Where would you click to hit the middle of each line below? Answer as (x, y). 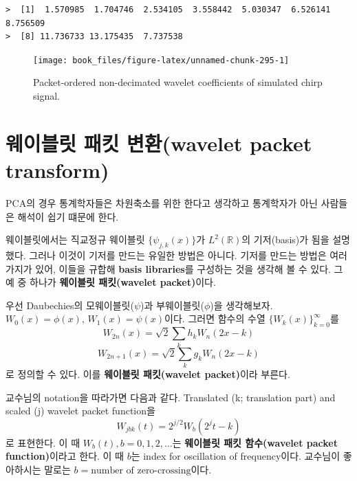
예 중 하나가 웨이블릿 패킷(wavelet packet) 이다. (111, 282)
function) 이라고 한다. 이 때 (65, 456)
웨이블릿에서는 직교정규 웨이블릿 (75, 239)
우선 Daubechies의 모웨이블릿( (70, 305)
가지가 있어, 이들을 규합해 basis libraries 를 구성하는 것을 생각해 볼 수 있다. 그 (174, 268)
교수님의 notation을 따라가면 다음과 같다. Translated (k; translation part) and (171, 397)
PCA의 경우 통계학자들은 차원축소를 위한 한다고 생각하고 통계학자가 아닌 (162, 202)
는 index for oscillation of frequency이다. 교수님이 (236, 456)
